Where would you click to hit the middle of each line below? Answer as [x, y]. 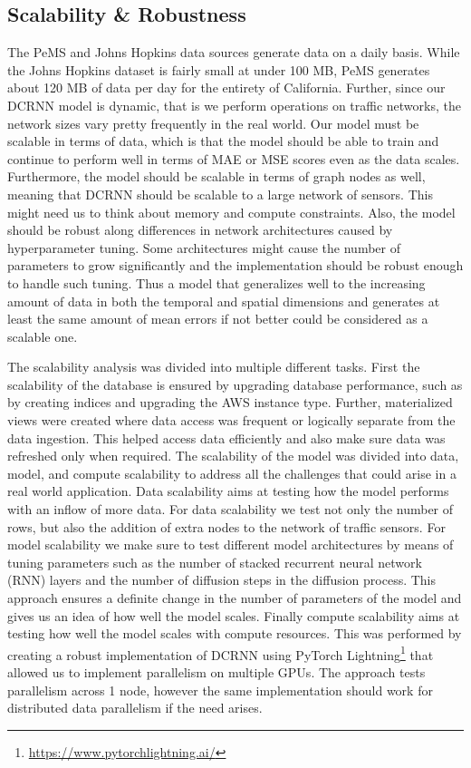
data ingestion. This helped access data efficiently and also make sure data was [226, 437]
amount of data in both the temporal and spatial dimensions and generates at [224, 301]
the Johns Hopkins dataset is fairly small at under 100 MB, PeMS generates [219, 69]
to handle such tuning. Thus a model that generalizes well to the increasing [216, 282]
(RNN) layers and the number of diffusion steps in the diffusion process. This [222, 580]
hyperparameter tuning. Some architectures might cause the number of [204, 247]
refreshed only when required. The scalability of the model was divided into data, [233, 456]
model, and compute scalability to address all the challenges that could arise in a [232, 473]
